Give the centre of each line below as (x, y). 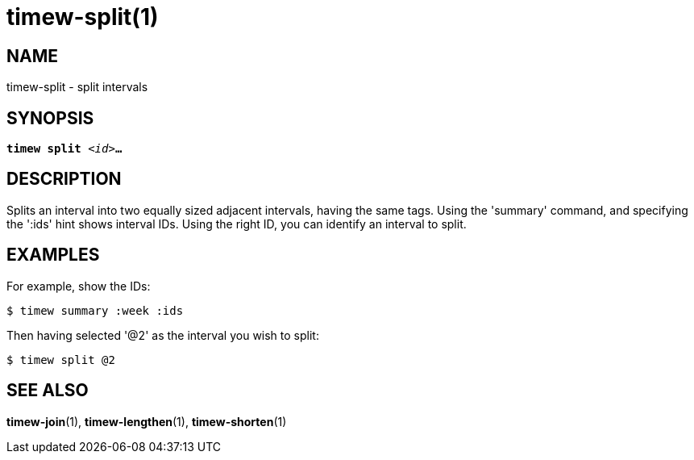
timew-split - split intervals (77, 87)
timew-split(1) (83, 17)
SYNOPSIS (50, 118)
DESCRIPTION (64, 179)
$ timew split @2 (61, 360)
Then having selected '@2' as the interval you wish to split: (163, 335)
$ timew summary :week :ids (95, 310)
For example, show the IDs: (79, 286)
